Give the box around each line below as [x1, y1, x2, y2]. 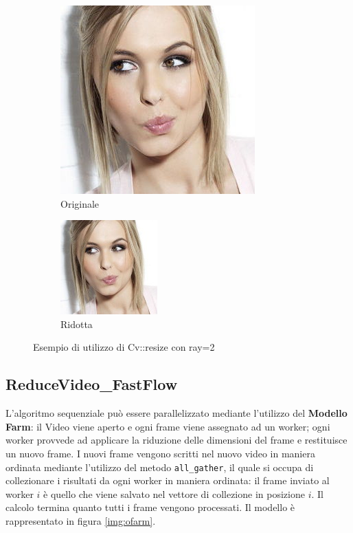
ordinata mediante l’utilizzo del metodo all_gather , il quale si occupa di [5, 459, 314, 474]
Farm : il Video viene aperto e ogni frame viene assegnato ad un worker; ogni [5, 419, 330, 433]
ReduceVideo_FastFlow [5, 373, 178, 395]
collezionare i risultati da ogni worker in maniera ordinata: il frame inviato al [5, 473, 330, 488]
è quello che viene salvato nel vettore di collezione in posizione [43, 486, 305, 501]
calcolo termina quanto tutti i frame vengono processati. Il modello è [5, 500, 295, 514]
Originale [60, 196, 100, 210]
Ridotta [60, 316, 93, 331]
